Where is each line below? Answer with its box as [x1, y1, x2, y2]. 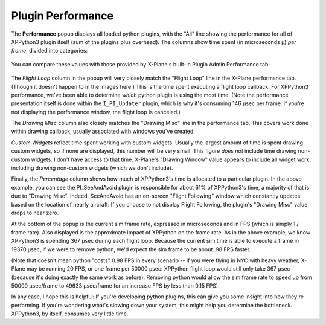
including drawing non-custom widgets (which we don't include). [11, 164, 173, 172]
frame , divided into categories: [11, 47, 88, 54]
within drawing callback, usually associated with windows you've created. [11, 127, 196, 135]
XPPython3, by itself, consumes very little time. [11, 310, 129, 317]
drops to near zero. [11, 209, 59, 216]
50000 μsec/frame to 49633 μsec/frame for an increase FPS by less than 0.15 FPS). [11, 282, 220, 289]
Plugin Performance [11, 9, 114, 22]
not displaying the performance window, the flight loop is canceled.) [11, 108, 181, 115]
